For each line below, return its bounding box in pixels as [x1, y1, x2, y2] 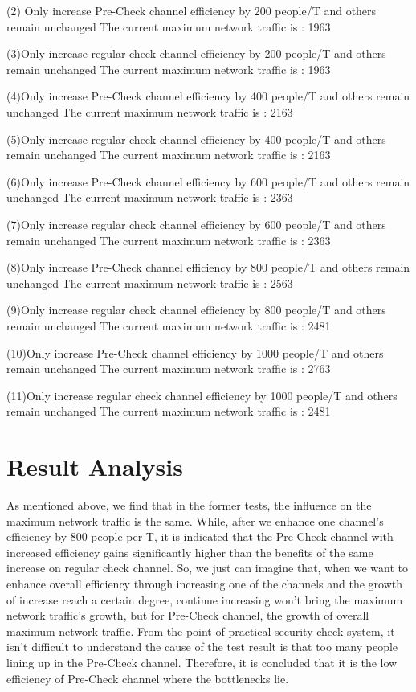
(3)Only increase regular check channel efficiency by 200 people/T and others [6, 45, 386, 62]
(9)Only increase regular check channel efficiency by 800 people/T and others [6, 301, 386, 318]
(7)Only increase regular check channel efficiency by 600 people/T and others [6, 215, 386, 232]
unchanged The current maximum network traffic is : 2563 [6, 274, 293, 291]
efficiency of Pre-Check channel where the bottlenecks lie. [6, 669, 289, 686]
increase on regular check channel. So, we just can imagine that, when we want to [6, 559, 408, 576]
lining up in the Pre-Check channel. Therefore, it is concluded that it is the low [6, 653, 398, 670]
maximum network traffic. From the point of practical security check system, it [6, 622, 395, 639]
